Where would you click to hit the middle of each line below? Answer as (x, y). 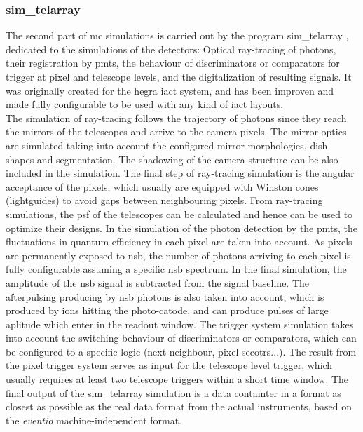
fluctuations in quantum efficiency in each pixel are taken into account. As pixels (179, 242)
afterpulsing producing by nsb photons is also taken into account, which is (165, 296)
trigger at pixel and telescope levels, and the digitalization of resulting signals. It (179, 76)
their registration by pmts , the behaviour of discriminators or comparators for (173, 63)
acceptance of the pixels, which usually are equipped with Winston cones (162, 186)
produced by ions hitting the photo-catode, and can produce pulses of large (167, 310)
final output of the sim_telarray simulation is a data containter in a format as (173, 392)
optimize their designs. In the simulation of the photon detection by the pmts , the (182, 228)
